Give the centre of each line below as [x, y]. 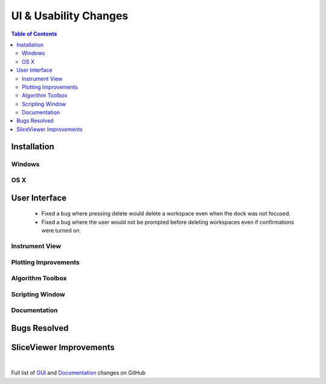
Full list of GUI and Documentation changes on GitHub [78, 373]
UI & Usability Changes [70, 16]
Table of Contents [34, 34]
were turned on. [61, 231]
